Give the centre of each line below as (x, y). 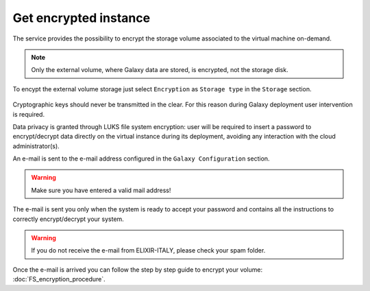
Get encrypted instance (82, 18)
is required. (28, 114)
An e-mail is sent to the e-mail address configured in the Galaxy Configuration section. (141, 159)
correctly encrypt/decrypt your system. (69, 219)
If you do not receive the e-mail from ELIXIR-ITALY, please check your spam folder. (148, 251)
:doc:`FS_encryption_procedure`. (59, 279)
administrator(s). (36, 146)
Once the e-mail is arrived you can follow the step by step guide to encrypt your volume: (138, 269)
